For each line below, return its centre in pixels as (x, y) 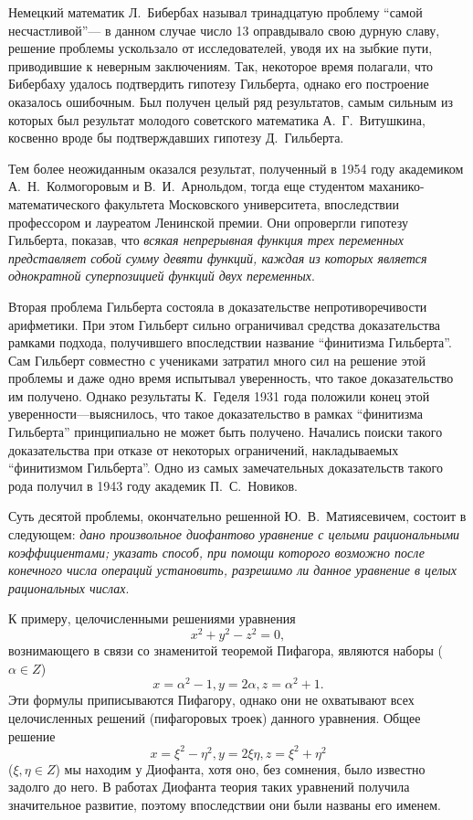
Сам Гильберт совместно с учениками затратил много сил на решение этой (217, 360)
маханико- (396, 186)
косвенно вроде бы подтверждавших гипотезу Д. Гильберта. (176, 138)
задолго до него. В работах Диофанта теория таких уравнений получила (209, 787)
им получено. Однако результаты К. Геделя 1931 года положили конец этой (219, 395)
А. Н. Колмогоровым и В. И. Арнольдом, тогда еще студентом (187, 186)
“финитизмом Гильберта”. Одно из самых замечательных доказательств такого (226, 468)
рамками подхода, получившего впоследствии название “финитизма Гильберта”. (230, 342)
